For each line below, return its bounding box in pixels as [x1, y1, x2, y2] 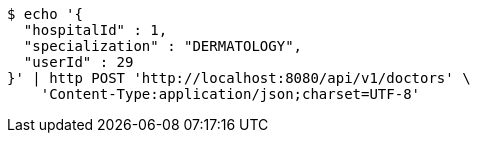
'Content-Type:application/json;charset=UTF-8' [40, 86, 421, 102]
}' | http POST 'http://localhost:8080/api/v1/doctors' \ [7, 70, 471, 86]
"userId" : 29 [23, 54, 134, 70]
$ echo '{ [7, 6, 83, 22]
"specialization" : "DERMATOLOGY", [23, 38, 303, 54]
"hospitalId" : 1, [23, 22, 168, 38]
